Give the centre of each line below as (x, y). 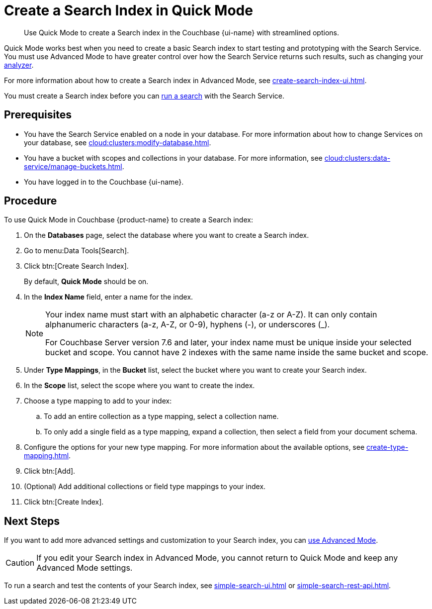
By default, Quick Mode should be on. (86, 282)
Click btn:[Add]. (50, 471)
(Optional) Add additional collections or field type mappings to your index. (145, 487)
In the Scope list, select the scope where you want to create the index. (139, 386)
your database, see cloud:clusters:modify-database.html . (118, 142)
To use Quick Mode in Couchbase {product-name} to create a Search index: (129, 220)
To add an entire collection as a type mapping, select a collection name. (161, 416)
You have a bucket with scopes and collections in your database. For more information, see (173, 158)
